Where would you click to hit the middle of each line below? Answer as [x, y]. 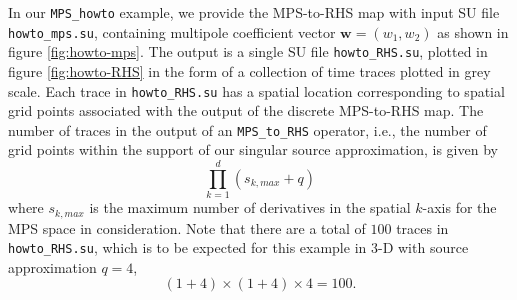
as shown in [473, 31]
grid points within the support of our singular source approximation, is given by [253, 149]
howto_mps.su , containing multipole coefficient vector [172, 31]
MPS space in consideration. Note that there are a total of [187, 227]
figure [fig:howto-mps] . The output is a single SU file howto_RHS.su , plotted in [248, 51]
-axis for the [459, 207]
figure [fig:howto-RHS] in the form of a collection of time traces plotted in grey [249, 70]
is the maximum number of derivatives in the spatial [250, 207]
